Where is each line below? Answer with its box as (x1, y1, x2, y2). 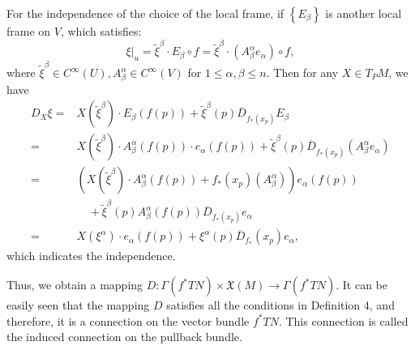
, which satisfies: (60, 23, 142, 39)
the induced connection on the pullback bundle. (6, 328, 242, 345)
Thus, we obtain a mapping (6, 276, 143, 293)
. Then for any (266, 64, 339, 81)
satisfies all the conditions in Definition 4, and (166, 297, 395, 314)
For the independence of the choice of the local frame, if (6, 5, 285, 21)
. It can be (336, 276, 387, 293)
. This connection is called (278, 312, 409, 329)
